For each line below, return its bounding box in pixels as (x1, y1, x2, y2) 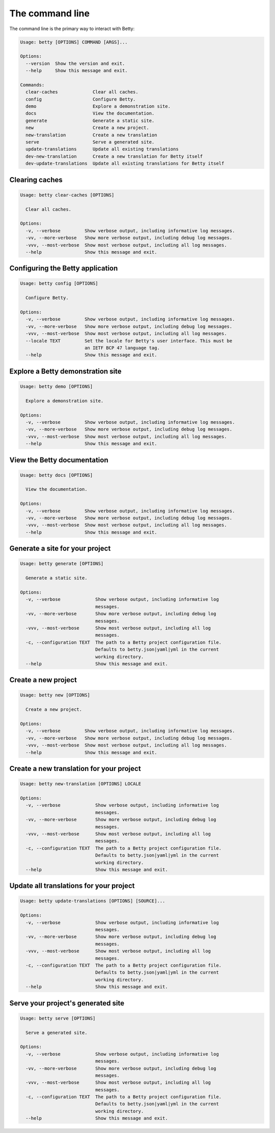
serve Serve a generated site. (25, 139, 155, 145)
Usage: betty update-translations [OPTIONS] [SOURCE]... (20, 898, 166, 904)
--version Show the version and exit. (25, 60, 125, 66)
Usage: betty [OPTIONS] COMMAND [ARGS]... (20, 39, 128, 45)
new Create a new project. (25, 125, 150, 131)
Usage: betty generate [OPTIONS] (20, 561, 104, 567)
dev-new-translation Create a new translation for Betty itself (25, 153, 203, 159)
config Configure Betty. (25, 96, 136, 102)
